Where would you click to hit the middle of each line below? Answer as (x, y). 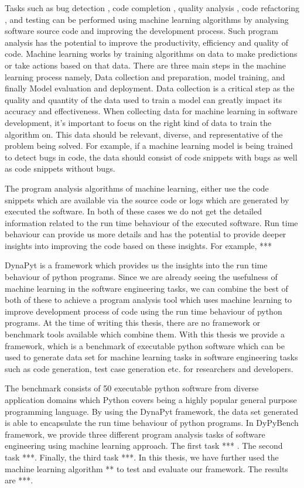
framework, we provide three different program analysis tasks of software (135, 434)
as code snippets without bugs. (60, 168)
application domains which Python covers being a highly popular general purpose (151, 400)
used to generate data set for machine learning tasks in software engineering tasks (151, 357)
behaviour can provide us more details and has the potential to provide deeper (146, 234)
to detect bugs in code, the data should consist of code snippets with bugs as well (151, 157)
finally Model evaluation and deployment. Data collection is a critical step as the (150, 88)
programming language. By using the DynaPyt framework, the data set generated (152, 411)
